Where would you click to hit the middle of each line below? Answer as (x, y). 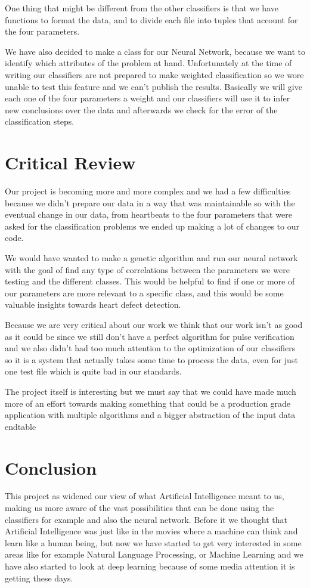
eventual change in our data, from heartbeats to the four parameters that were (148, 214)
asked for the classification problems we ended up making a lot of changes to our (152, 226)
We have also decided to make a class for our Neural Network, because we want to (155, 51)
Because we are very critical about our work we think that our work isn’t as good (154, 324)
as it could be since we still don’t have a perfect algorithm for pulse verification (150, 336)
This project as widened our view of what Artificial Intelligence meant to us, (145, 496)
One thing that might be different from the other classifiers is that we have (142, 8)
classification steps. (40, 121)
